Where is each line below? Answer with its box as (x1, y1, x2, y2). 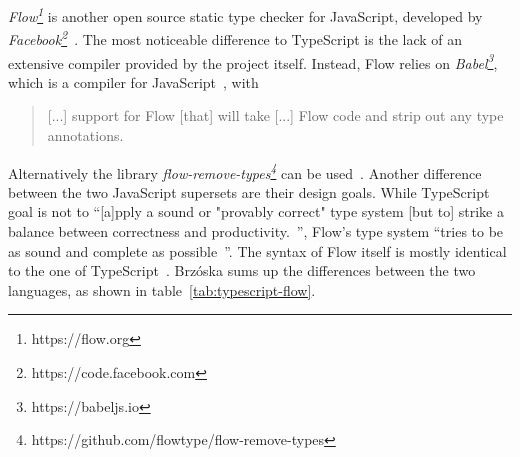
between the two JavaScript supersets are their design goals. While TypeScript (8, 181, 490, 202)
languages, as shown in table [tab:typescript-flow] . (8, 279, 316, 300)
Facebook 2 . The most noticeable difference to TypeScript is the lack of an (8, 26, 463, 49)
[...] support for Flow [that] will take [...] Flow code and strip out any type (47, 105, 504, 126)
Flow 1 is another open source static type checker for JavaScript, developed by (8, 3, 483, 26)
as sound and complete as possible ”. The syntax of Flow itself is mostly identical (8, 240, 507, 261)
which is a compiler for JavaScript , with (8, 71, 259, 92)
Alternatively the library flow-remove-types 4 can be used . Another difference (8, 159, 482, 183)
